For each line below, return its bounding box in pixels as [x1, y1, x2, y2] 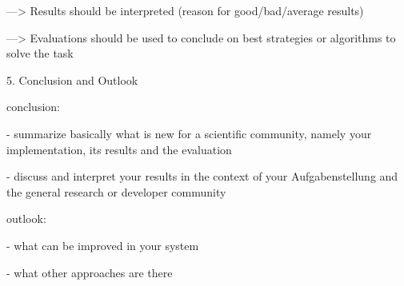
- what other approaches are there [6, 264, 173, 280]
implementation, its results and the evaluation [6, 141, 232, 157]
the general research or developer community [6, 183, 226, 200]
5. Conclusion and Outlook [6, 71, 138, 88]
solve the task [6, 45, 74, 62]
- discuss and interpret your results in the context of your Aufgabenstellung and [6, 168, 398, 185]
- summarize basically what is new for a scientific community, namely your [6, 125, 372, 141]
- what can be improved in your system [6, 236, 199, 253]
